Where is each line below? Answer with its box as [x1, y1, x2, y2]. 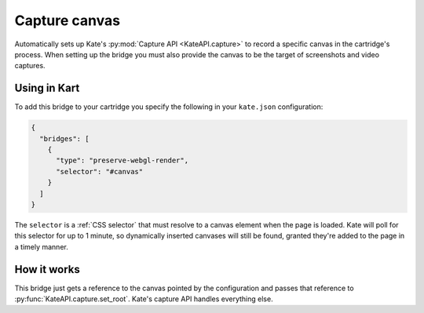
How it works [14, 263, 80, 276]
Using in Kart [14, 82, 80, 95]
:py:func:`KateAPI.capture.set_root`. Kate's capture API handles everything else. [14, 294, 274, 304]
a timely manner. [14, 242, 68, 251]
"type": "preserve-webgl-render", [56, 156, 188, 165]
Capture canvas [14, 12, 121, 29]
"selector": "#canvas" [56, 167, 144, 176]
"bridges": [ [39, 134, 90, 143]
